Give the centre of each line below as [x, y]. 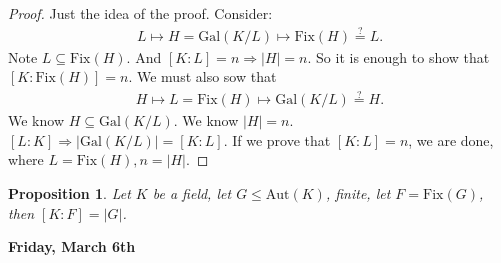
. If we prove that [277, 139]
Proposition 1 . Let [69, 193]
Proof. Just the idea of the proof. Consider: [140, 13]
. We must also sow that [202, 76]
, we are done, [451, 139]
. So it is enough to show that [398, 56]
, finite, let [358, 193]
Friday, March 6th [72, 246]
